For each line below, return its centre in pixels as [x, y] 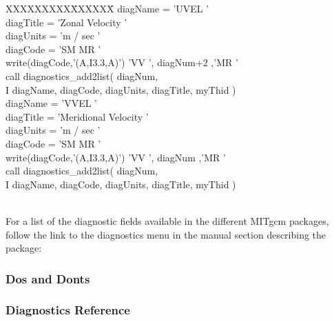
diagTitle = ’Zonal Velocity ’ [66, 22]
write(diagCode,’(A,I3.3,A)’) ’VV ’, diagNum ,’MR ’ [116, 157]
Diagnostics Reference [68, 310]
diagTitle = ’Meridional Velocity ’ [77, 116]
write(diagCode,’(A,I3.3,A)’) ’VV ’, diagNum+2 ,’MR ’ [122, 62]
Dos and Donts [48, 278]
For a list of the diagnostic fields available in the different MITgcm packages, [167, 220]
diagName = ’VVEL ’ [51, 103]
